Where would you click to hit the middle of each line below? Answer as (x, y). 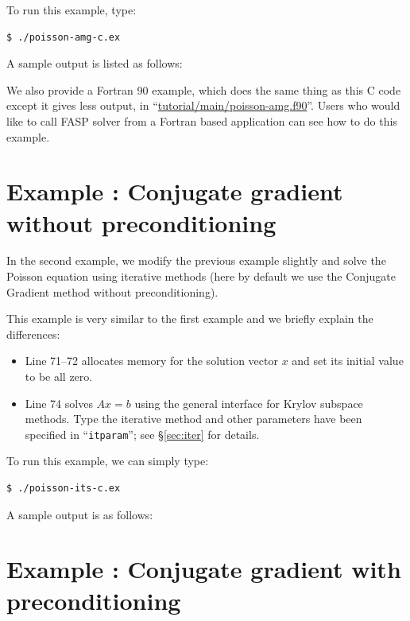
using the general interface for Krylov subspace (249, 403)
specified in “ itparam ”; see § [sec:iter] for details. (142, 434)
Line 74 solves (59, 403)
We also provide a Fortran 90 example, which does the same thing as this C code (204, 89)
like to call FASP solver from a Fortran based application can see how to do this (202, 120)
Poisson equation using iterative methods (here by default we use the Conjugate (201, 276)
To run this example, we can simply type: (108, 461)
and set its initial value (348, 361)
